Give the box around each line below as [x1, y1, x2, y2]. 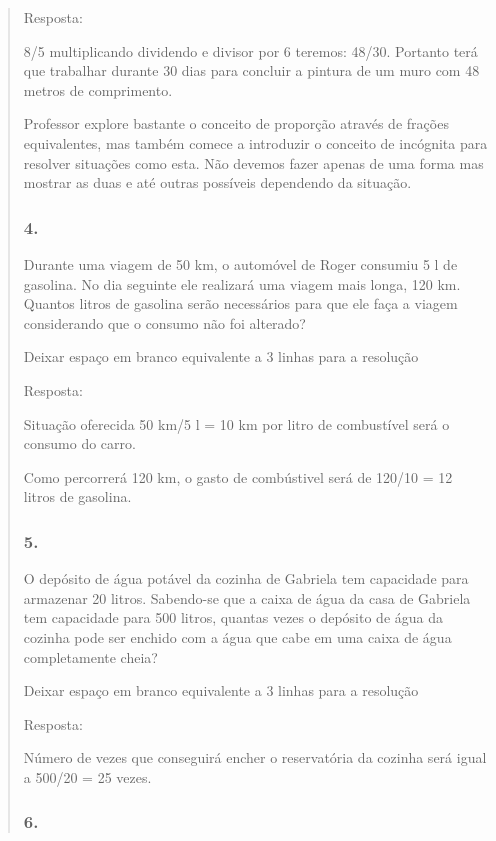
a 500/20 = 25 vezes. [23, 766, 152, 787]
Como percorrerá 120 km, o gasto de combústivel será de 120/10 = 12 [23, 466, 453, 487]
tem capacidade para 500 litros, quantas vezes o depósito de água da [23, 607, 443, 628]
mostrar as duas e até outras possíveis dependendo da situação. [23, 172, 412, 193]
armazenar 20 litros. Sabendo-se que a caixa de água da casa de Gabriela [23, 587, 471, 608]
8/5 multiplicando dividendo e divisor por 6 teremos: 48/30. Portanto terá [23, 40, 478, 61]
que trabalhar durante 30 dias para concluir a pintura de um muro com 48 [23, 60, 480, 81]
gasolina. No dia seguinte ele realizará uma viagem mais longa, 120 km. [23, 273, 461, 294]
